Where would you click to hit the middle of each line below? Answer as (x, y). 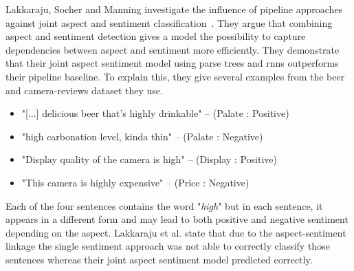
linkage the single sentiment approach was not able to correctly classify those (168, 246)
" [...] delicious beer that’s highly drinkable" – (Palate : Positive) (155, 113)
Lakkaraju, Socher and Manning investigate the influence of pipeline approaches (174, 9)
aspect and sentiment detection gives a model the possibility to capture (156, 36)
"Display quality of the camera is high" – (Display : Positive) (149, 159)
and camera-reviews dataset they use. (84, 90)
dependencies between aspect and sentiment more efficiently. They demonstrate (173, 49)
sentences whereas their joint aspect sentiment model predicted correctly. (159, 259)
